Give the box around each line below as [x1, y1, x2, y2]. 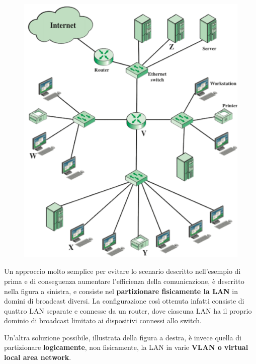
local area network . [4, 352, 71, 362]
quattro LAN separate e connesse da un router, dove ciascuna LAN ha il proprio [4, 305, 252, 316]
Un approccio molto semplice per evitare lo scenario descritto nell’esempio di [4, 266, 241, 276]
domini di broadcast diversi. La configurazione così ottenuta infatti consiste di [4, 296, 244, 306]
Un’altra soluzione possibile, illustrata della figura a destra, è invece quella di [4, 332, 241, 342]
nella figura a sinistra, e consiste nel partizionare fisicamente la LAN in [4, 285, 238, 296]
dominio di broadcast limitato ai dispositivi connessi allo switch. [4, 315, 202, 326]
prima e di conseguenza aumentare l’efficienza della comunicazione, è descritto [4, 275, 244, 286]
